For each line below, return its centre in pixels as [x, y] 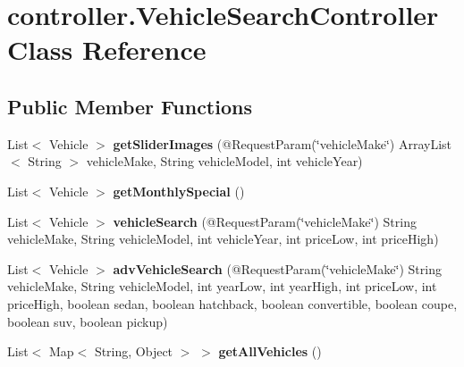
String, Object [134, 351]
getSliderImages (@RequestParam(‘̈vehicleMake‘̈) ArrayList [282, 143]
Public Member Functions [130, 106]
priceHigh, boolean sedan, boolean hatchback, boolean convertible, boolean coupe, [232, 303]
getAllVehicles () [270, 351]
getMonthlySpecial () [179, 191]
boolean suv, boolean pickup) [88, 321]
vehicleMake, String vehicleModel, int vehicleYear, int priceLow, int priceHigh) [223, 239]
